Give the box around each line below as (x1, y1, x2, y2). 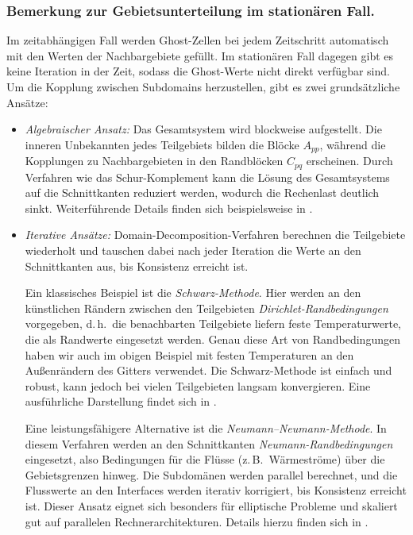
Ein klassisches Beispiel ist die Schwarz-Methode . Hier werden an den (25, 284, 361, 301)
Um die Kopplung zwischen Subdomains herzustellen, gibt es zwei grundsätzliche (6, 79, 400, 94)
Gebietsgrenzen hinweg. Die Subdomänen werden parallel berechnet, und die (25, 466, 398, 483)
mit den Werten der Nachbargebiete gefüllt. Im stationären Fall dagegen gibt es (6, 47, 394, 64)
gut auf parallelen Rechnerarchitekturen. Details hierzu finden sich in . (25, 513, 369, 529)
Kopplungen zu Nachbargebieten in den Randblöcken (25, 152, 284, 169)
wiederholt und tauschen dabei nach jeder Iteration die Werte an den (25, 242, 361, 259)
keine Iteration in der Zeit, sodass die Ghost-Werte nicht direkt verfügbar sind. (6, 63, 390, 79)
